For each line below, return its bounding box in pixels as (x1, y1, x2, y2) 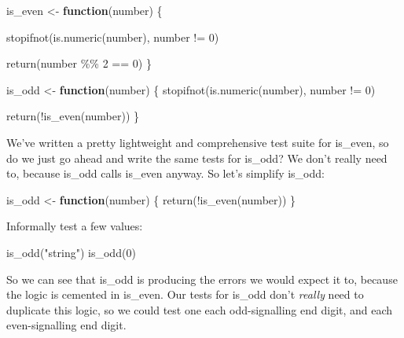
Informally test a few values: (6, 218, 143, 234)
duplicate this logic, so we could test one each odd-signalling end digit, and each (6, 301, 393, 318)
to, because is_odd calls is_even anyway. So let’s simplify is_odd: (6, 165, 325, 182)
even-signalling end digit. (6, 317, 127, 333)
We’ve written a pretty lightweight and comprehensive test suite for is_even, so (6, 134, 389, 150)
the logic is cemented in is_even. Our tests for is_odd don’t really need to (6, 286, 364, 303)
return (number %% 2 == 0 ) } (6, 55, 152, 72)
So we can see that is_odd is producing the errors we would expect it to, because (6, 270, 398, 287)
